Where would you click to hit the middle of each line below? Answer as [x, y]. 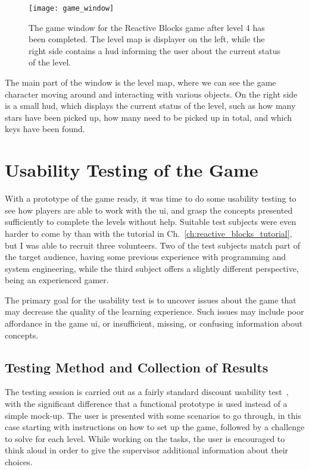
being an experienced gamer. [57, 280]
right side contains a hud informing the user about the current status [154, 50]
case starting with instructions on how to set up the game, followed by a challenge [155, 427]
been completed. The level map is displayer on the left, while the [147, 39]
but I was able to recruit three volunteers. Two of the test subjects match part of [152, 245]
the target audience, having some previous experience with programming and [146, 257]
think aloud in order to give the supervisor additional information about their [147, 450]
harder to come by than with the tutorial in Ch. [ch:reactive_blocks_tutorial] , [149, 233]
